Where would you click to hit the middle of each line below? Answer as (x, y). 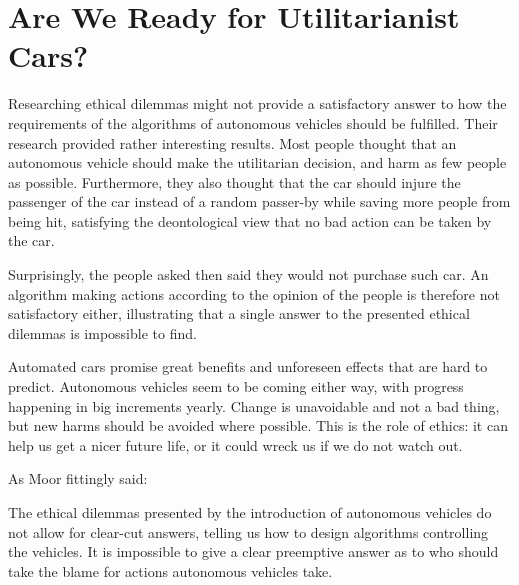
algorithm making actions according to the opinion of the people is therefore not (254, 293)
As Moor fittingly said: (78, 478)
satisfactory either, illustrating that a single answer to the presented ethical (239, 313)
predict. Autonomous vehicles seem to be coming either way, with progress (236, 386)
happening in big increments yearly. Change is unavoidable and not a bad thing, (254, 405)
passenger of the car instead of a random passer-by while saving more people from (259, 201)
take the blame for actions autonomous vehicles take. (170, 570)
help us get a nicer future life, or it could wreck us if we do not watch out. (235, 444)
